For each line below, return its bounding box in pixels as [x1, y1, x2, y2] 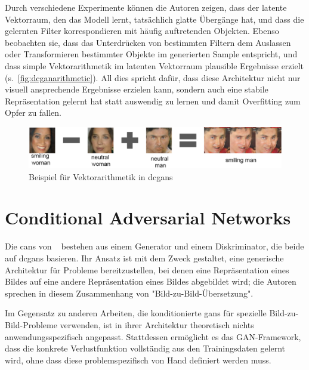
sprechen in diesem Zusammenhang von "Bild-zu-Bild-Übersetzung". [5, 286, 254, 299]
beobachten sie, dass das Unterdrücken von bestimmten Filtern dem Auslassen [5, 36, 291, 48]
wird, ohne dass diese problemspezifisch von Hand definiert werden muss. [5, 353, 271, 366]
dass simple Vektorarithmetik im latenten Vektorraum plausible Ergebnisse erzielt [5, 59, 304, 72]
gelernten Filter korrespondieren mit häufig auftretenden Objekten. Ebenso [5, 24, 279, 37]
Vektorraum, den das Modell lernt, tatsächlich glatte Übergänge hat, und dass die [5, 13, 304, 25]
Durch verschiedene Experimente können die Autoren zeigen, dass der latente [5, 1, 287, 13]
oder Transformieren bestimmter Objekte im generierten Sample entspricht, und [5, 48, 298, 60]
